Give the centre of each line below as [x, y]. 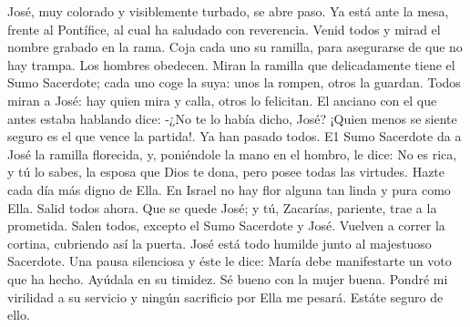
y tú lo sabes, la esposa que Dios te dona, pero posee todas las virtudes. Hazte [226, 172]
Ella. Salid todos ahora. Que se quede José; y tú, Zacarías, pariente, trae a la [222, 207]
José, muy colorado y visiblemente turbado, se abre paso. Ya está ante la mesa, [228, 11]
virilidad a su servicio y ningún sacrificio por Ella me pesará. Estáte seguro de [225, 296]
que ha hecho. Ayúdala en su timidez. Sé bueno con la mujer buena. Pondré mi [228, 278]
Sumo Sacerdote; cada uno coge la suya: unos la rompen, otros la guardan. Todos [234, 82]
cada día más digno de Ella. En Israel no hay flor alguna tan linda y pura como [229, 189]
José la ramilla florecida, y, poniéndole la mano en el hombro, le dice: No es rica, [232, 153]
